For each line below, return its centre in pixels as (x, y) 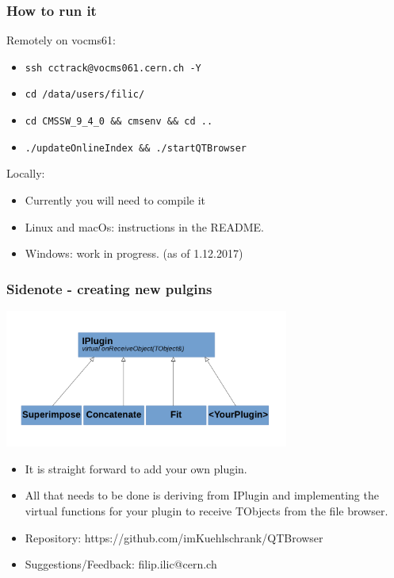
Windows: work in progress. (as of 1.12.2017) (134, 253)
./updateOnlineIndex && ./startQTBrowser (136, 148)
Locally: (26, 173)
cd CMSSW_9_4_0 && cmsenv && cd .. (119, 122)
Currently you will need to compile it (115, 200)
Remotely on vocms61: (61, 40)
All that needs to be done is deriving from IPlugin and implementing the (202, 495)
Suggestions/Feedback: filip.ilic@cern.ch (121, 564)
